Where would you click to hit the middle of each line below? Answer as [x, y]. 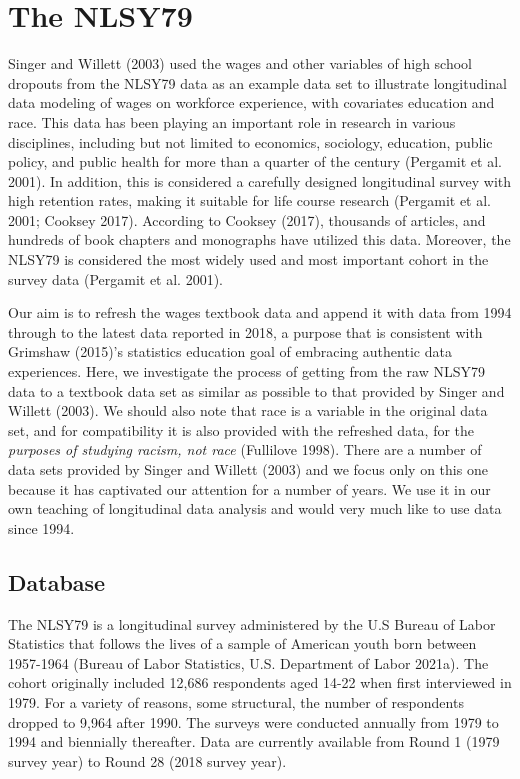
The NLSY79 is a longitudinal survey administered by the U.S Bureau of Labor [252, 623]
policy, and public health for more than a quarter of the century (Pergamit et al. [255, 161]
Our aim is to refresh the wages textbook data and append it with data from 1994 [260, 312]
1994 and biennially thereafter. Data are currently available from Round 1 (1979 [254, 741]
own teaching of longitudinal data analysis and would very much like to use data [255, 508]
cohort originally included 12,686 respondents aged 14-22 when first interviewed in [260, 682]
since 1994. [41, 527]
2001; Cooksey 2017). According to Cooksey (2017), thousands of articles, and [247, 219]
